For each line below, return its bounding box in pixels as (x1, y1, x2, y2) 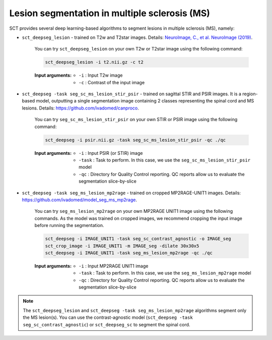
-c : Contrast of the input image (79, 79, 145, 85)
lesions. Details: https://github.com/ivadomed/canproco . (22, 105, 139, 111)
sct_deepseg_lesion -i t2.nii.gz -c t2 (45, 60, 144, 65)
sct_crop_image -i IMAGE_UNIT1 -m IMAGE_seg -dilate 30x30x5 (45, 243, 199, 249)
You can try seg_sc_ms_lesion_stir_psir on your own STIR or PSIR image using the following (34, 117, 238, 123)
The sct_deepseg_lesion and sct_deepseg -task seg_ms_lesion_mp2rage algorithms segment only (23, 307, 247, 313)
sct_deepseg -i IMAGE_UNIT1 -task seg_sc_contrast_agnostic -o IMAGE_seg (45, 236, 231, 242)
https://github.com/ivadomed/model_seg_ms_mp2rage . (22, 197, 137, 203)
